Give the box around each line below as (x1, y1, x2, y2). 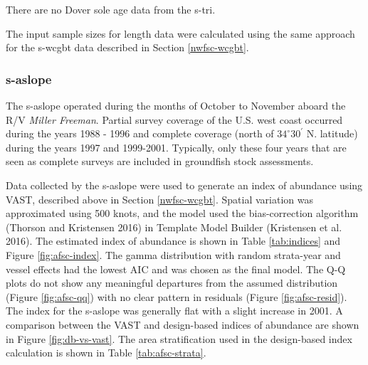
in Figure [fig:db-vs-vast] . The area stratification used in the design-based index (6, 331, 352, 346)
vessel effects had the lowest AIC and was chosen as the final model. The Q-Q (6, 261, 346, 276)
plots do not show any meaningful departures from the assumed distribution (6, 275, 338, 290)
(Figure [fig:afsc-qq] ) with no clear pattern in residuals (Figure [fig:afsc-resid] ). (6, 289, 347, 304)
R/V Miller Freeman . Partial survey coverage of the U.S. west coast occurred (6, 112, 343, 127)
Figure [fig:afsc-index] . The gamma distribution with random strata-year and (6, 247, 341, 262)
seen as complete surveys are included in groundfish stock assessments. (6, 154, 314, 169)
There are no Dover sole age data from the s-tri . (6, 2, 216, 16)
